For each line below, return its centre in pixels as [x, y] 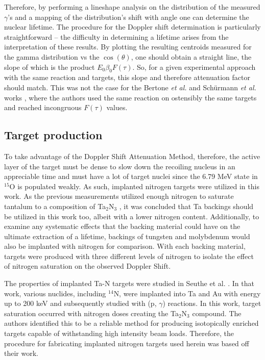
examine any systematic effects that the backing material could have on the [122, 226]
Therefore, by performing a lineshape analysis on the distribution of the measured [132, 7]
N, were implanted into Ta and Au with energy [187, 293]
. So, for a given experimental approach [194, 67]
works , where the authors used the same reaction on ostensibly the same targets [130, 97]
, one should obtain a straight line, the [191, 56]
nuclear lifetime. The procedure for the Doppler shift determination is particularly [132, 27]
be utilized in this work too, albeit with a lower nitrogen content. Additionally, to [132, 216]
